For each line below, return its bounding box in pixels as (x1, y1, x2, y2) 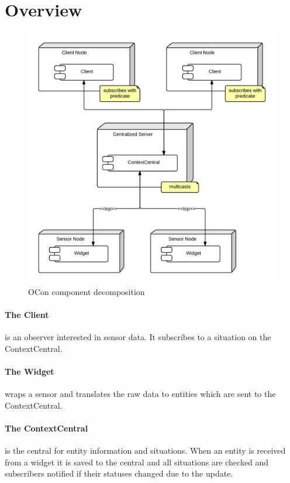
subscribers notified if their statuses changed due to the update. (5, 467, 233, 479)
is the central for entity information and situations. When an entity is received (5, 444, 286, 457)
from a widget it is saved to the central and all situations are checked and (5, 455, 269, 468)
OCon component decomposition (28, 285, 145, 297)
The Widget (5, 365, 54, 377)
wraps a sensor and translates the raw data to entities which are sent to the (5, 388, 276, 400)
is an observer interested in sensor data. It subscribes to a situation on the (5, 331, 271, 343)
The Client (5, 308, 49, 320)
